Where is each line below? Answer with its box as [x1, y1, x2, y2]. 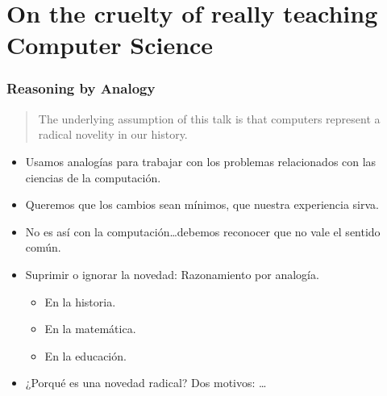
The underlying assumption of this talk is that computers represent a [38, 110, 381, 127]
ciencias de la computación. [25, 169, 161, 185]
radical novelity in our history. [38, 126, 188, 143]
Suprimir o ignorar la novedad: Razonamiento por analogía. [25, 265, 319, 282]
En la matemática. [44, 320, 136, 337]
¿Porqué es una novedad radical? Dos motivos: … [25, 374, 267, 391]
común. [25, 239, 61, 256]
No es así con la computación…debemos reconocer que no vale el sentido [25, 223, 381, 240]
